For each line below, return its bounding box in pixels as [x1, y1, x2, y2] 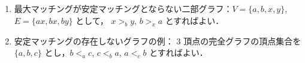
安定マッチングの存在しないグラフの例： [14, 34, 174, 47]
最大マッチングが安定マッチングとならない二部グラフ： [14, 2, 232, 15]
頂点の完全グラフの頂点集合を [183, 34, 301, 47]
